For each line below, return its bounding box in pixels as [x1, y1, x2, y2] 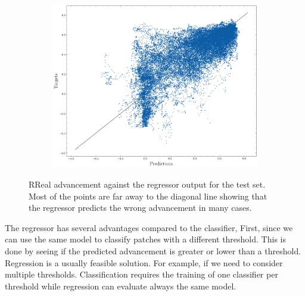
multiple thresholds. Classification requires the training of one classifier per [5, 268, 278, 281]
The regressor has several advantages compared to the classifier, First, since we [5, 221, 293, 233]
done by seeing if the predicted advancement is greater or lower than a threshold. [5, 245, 301, 257]
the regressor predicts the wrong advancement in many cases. [29, 201, 252, 214]
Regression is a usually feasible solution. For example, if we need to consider [5, 256, 283, 269]
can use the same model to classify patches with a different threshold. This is [5, 233, 286, 245]
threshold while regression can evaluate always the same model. [5, 279, 236, 292]
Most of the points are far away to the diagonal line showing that [29, 189, 267, 202]
